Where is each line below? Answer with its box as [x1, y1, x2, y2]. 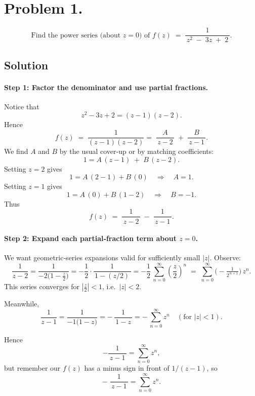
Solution [4, 57, 49, 72]
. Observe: [209, 252, 241, 263]
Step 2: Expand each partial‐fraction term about [4, 233, 177, 244]
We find [4, 146, 28, 156]
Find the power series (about [31, 31, 121, 39]
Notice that [4, 101, 39, 111]
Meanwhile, [4, 298, 39, 309]
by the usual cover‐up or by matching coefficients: [59, 146, 214, 156]
